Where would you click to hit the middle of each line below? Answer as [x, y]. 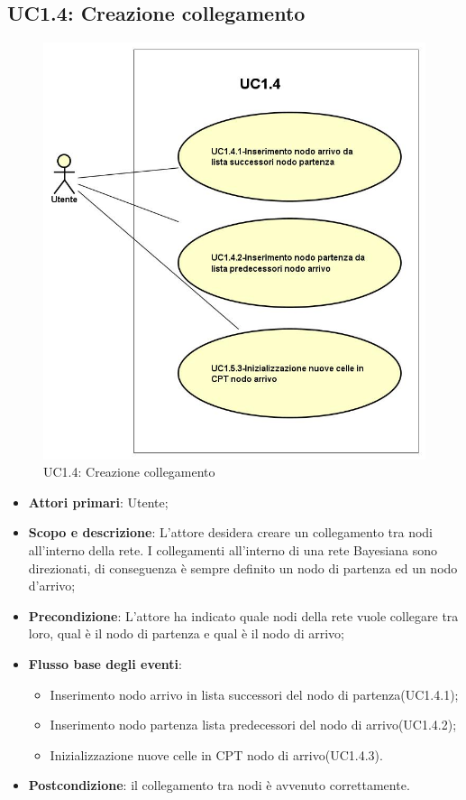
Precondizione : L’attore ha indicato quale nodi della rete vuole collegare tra [243, 615]
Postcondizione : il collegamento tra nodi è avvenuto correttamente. [219, 785]
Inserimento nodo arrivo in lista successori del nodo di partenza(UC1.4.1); [254, 694]
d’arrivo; [52, 586]
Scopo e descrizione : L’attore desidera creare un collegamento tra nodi [231, 532]
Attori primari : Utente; [98, 502]
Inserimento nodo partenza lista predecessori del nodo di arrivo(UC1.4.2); [253, 725]
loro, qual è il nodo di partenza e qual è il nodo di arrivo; [186, 633]
